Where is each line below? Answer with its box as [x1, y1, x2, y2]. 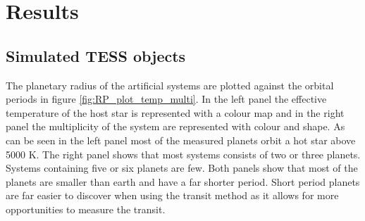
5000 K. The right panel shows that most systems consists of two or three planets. [6, 146, 361, 161]
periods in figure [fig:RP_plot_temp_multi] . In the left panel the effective [6, 91, 327, 106]
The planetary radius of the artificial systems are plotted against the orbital [6, 77, 334, 92]
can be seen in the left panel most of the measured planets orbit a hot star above [6, 132, 356, 147]
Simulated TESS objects [6, 44, 186, 66]
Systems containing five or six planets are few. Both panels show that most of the [6, 160, 358, 175]
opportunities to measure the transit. [6, 201, 166, 216]
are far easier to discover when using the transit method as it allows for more [6, 188, 339, 203]
